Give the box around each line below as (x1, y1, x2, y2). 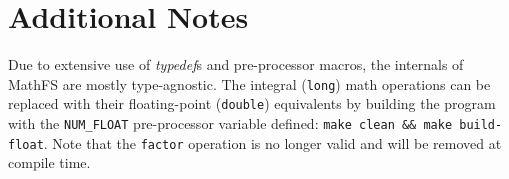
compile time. (8, 152, 91, 173)
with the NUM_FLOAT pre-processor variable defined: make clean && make (8, 113, 453, 134)
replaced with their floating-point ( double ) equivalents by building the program (8, 93, 496, 114)
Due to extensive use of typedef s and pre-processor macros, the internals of (8, 54, 464, 75)
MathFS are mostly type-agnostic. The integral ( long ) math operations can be (8, 73, 491, 94)
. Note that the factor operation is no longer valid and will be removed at (43, 132, 502, 153)
